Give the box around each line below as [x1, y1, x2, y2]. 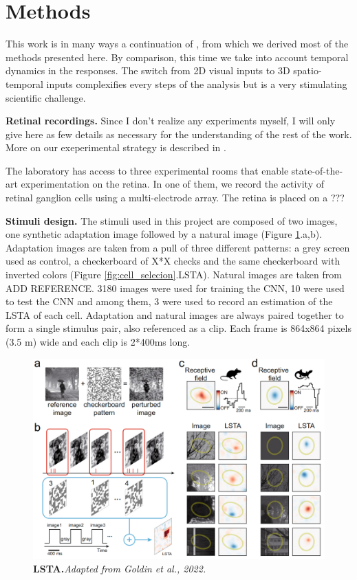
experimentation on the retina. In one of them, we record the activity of [21, 177, 324, 191]
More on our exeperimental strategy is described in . [6, 140, 226, 155]
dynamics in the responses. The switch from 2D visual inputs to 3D [6, 63, 290, 78]
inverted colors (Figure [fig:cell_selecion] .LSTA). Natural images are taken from [6, 267, 342, 282]
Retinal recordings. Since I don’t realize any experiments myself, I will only [6, 113, 336, 128]
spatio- [293, 63, 322, 78]
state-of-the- [291, 163, 343, 177]
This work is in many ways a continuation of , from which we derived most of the [6, 36, 349, 51]
